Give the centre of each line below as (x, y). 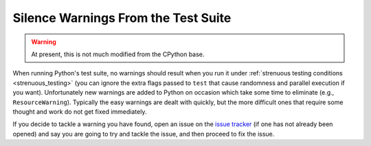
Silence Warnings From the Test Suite (122, 18)
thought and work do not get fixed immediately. (80, 111)
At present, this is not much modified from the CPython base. (118, 54)
